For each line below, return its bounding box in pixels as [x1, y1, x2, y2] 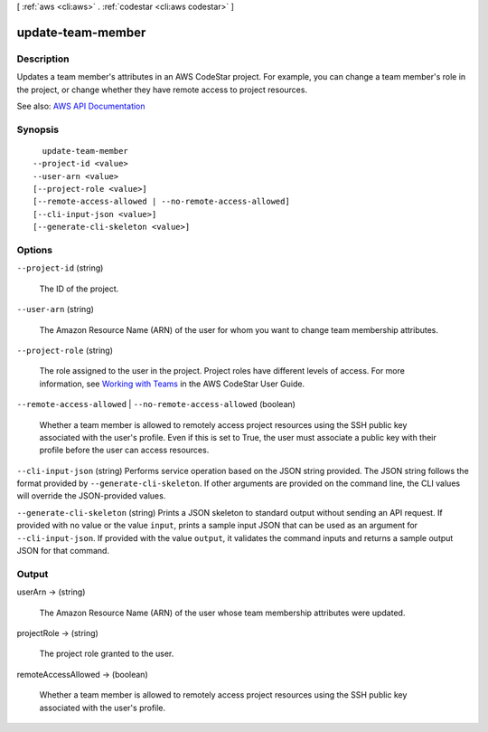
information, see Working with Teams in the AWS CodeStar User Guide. [39, 378, 305, 389]
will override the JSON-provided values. [16, 490, 166, 501]
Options [16, 244, 53, 256]
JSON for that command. [16, 546, 110, 556]
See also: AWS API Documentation [16, 100, 145, 111]
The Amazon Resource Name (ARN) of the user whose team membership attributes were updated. [39, 607, 406, 618]
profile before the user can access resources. [39, 444, 210, 456]
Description [16, 52, 70, 65]
